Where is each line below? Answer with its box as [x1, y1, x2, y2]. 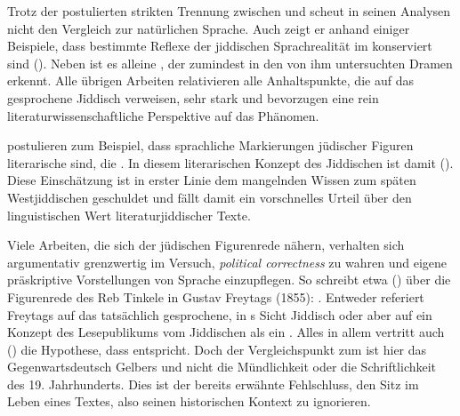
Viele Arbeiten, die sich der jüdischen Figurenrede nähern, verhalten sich [7, 236, 405, 254]
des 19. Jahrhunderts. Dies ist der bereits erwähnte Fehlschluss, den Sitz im [7, 374, 419, 393]
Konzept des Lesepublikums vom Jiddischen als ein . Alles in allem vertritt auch [7, 323, 445, 341]
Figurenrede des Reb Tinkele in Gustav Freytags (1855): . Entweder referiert [7, 287, 424, 306]
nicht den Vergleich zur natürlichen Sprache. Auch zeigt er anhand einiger [7, 19, 410, 37]
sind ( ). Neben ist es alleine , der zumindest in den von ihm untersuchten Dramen [7, 53, 453, 72]
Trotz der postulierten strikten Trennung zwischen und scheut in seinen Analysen [7, 2, 451, 20]
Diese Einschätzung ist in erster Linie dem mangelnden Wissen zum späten [7, 171, 416, 189]
